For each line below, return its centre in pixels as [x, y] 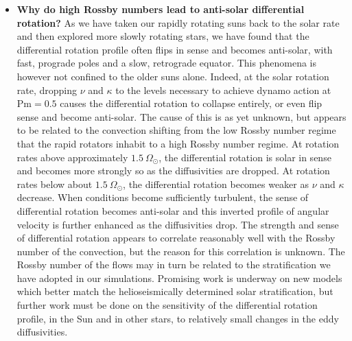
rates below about [55, 184]
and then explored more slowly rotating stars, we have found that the [163, 36]
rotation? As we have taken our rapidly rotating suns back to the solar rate [178, 22]
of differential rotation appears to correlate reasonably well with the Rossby [176, 238]
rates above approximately [72, 157]
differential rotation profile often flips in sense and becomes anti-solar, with [175, 49]
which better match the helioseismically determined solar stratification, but [175, 291]
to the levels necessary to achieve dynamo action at [223, 90]
